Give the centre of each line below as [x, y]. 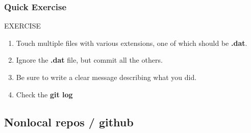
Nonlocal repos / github [69, 122]
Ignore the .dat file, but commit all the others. [89, 60]
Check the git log [44, 94]
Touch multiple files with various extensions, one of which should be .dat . [132, 43]
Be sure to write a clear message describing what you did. [106, 77]
